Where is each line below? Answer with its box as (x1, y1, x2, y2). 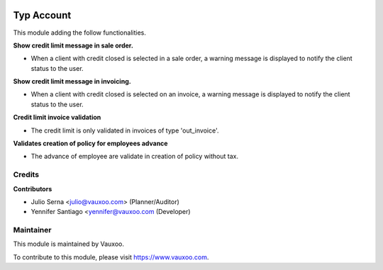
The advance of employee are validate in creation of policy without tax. (30, 152, 239, 161)
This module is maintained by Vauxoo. (13, 240, 124, 248)
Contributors (13, 184, 52, 193)
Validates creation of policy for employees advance (13, 139, 168, 148)
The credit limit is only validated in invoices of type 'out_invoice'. (30, 126, 219, 135)
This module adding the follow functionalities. (13, 28, 147, 37)
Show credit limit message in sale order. (13, 41, 134, 50)
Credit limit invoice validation (13, 113, 101, 122)
